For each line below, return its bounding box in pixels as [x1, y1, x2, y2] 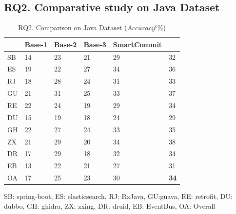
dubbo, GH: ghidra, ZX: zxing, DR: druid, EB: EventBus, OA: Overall [4, 200, 216, 211]
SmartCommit [113, 39, 162, 49]
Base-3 [83, 39, 106, 49]
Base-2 [54, 39, 77, 49]
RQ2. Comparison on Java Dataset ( [18, 22, 127, 33]
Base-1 [24, 39, 47, 49]
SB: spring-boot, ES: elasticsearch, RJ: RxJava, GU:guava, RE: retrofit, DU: [4, 191, 233, 201]
